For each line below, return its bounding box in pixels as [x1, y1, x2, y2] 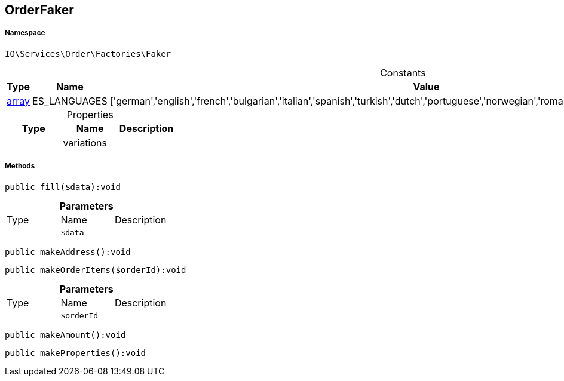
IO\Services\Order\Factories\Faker [5, 48, 171, 59]
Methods [5, 162, 35, 171]
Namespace [5, 29, 45, 38]
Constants [380, 66, 426, 79]
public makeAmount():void [5, 330, 126, 340]
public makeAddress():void [5, 247, 131, 257]
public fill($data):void [5, 182, 121, 192]
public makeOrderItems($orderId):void [5, 265, 186, 275]
